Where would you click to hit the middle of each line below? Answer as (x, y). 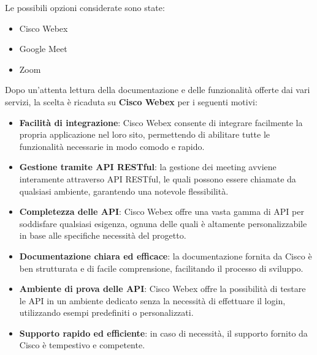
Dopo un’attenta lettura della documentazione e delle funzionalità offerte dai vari (158, 90)
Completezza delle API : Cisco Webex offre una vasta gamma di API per (162, 211)
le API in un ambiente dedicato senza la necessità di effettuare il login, (152, 300)
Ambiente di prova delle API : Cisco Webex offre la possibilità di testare (162, 289)
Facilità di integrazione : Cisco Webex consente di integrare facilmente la (161, 122)
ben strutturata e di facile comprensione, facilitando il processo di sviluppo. (161, 268)
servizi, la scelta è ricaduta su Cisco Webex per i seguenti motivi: (131, 101)
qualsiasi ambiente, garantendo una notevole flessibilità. (124, 191)
